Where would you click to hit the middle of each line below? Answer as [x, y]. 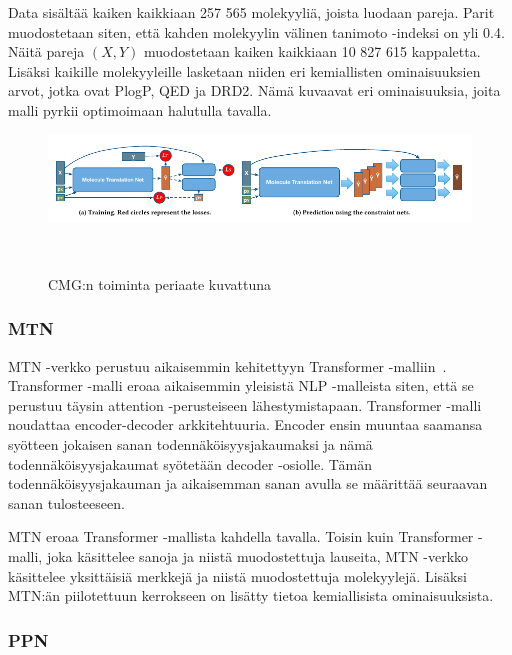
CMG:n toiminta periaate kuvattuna [160, 283]
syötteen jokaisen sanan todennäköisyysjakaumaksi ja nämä [190, 444]
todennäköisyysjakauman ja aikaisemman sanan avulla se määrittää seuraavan [248, 483]
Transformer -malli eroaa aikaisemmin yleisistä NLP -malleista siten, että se [241, 385]
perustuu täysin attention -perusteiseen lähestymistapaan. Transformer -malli [245, 404]
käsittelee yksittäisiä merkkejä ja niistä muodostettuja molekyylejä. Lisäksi [237, 575]
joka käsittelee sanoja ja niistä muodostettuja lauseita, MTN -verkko [257, 556]
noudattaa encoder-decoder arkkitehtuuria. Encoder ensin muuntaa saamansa [245, 424]
